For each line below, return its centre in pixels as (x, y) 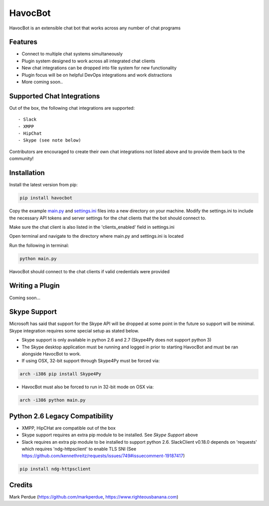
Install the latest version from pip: (44, 185)
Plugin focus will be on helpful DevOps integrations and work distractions (97, 75)
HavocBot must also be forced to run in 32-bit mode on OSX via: (88, 387)
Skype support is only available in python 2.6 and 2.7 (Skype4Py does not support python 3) (117, 340)
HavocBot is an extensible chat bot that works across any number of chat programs (95, 28)
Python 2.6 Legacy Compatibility (61, 416)
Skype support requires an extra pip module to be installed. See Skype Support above (110, 435)
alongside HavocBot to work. (51, 354)
